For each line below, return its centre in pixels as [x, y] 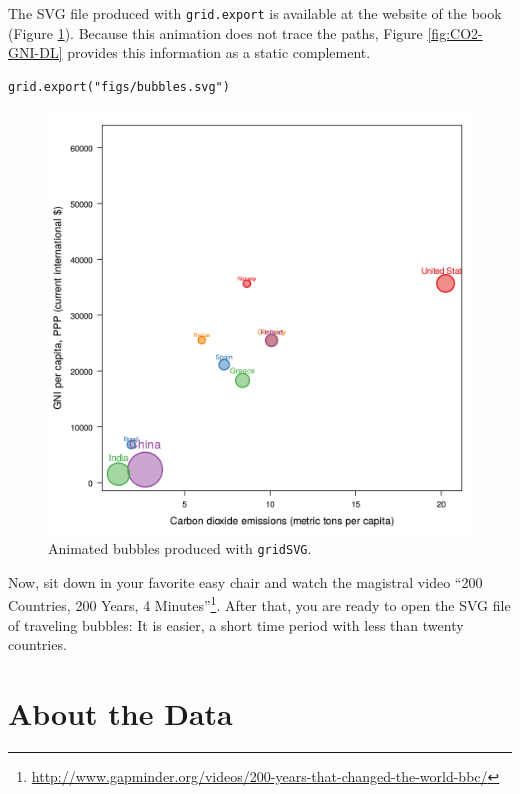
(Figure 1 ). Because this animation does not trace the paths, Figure [215, 32]
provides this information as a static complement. [219, 52]
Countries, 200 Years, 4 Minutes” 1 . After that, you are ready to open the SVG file [259, 603]
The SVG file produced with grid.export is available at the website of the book [255, 13]
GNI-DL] [35, 52]
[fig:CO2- [455, 32]
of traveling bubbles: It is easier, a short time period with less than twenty [236, 624]
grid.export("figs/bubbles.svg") [119, 86]
